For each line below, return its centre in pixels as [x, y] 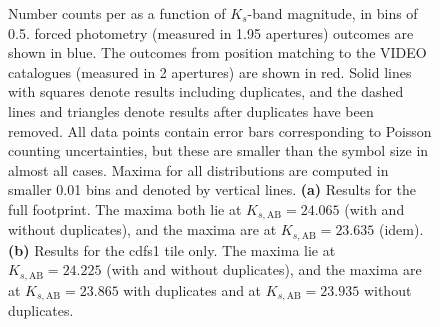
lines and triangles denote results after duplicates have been [191, 110]
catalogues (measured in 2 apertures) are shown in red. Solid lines [210, 71]
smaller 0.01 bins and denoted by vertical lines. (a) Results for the [212, 189]
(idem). [401, 229]
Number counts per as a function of [117, 13]
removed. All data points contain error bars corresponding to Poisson [220, 130]
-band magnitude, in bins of [332, 13]
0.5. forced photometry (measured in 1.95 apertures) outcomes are [211, 32]
